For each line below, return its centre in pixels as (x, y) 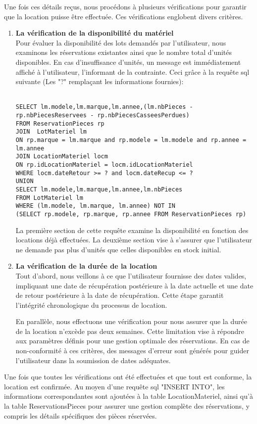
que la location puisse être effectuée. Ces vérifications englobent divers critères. (124, 16)
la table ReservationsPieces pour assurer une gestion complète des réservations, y (127, 406)
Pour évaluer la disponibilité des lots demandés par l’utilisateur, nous (121, 42)
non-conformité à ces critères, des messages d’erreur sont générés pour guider (132, 351)
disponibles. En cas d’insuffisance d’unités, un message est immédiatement (128, 62)
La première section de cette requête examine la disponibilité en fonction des (132, 230)
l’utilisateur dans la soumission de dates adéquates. (93, 360)
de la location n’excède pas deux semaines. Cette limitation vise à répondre (130, 331)
